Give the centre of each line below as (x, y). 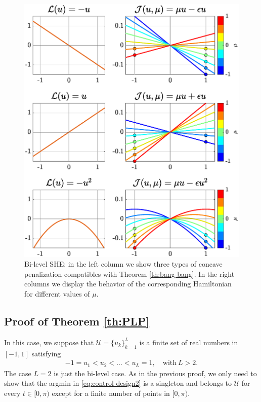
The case (18, 373)
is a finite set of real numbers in (189, 342)
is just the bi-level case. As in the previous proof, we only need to (155, 373)
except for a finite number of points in (111, 393)
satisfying (46, 353)
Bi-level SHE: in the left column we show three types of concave (123, 264)
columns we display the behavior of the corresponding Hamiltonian (128, 284)
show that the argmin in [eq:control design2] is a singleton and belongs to (118, 383)
